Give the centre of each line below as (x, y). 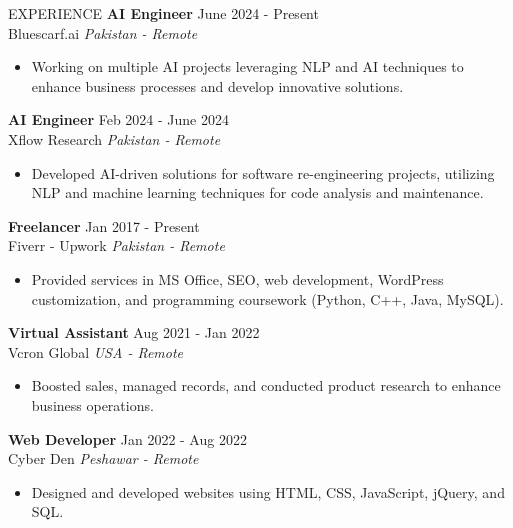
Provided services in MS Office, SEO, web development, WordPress (237, 278)
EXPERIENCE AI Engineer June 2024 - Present (163, 13)
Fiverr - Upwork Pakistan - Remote (116, 245)
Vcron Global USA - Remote (96, 351)
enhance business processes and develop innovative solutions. (217, 85)
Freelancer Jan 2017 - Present (104, 225)
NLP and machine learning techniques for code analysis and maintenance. (257, 192)
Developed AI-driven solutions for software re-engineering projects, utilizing (263, 172)
